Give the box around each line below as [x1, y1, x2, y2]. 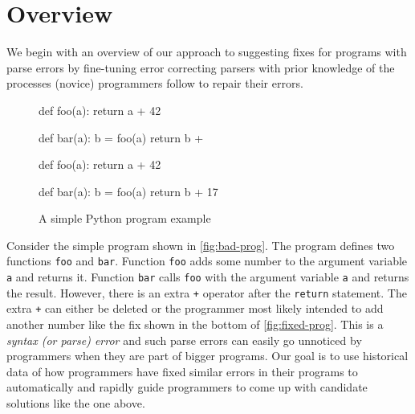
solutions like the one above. [6, 395, 145, 412]
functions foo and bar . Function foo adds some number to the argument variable [6, 252, 408, 269]
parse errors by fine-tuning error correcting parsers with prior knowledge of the [6, 59, 395, 76]
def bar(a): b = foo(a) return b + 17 [39, 182, 218, 199]
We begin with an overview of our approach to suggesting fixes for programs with [6, 43, 407, 60]
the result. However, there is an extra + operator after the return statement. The [6, 284, 407, 301]
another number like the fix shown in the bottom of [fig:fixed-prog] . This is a [6, 316, 384, 333]
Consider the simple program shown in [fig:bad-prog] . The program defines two [6, 236, 395, 253]
